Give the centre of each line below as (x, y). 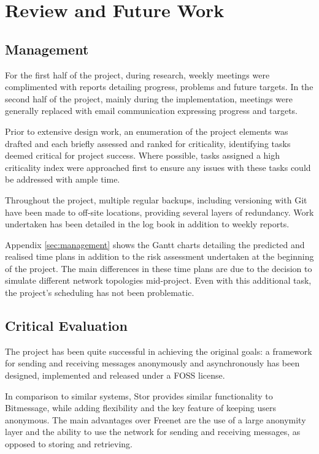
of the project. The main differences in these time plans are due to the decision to (159, 268)
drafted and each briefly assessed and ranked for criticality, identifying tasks (148, 143)
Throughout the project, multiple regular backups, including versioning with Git (156, 199)
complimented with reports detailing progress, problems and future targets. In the (159, 87)
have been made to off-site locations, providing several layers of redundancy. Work (159, 212)
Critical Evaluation (66, 326)
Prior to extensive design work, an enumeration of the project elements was (147, 131)
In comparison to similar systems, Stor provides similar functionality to (139, 395)
